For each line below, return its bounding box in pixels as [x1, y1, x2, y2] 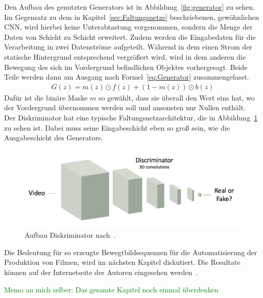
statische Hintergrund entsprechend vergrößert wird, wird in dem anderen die [4, 51, 246, 62]
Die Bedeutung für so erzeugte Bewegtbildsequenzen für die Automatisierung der [4, 246, 257, 257]
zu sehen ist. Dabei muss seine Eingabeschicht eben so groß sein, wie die [4, 122, 230, 133]
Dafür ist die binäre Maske [4, 92, 88, 103]
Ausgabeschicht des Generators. [4, 132, 103, 143]
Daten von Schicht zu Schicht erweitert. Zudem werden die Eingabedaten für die [4, 31, 256, 42]
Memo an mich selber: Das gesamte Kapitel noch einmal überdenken [4, 284, 219, 294]
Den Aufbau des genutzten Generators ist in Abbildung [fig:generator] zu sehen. [4, 2, 255, 12]
